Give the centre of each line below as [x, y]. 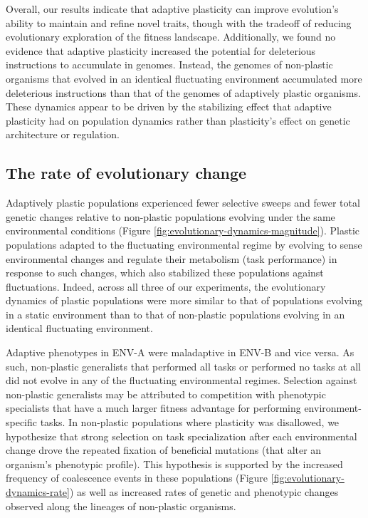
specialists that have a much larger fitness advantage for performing [153, 408]
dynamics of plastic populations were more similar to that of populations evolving [184, 300]
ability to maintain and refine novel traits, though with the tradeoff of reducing [179, 22]
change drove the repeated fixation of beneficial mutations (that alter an [164, 450]
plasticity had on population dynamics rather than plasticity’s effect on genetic [178, 120]
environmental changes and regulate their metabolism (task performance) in [172, 258]
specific [22, 422]
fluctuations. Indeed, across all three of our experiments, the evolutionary [166, 286]
